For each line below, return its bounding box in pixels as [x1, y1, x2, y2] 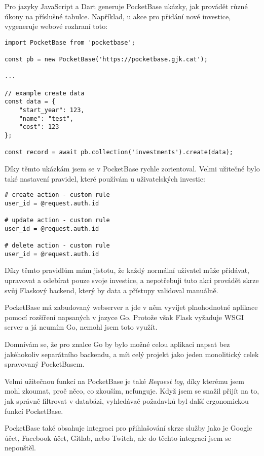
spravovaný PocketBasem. [5, 359, 85, 369]
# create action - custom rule [5, 191, 110, 199]
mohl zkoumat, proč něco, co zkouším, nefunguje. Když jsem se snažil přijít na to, [5, 385, 259, 396]
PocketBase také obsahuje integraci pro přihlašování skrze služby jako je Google [5, 423, 252, 433]
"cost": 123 [19, 123, 59, 131]
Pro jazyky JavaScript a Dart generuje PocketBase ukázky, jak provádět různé [5, 1, 248, 11]
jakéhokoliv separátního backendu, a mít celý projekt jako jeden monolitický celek [5, 348, 259, 359]
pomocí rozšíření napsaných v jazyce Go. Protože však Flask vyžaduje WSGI [5, 311, 244, 322]
